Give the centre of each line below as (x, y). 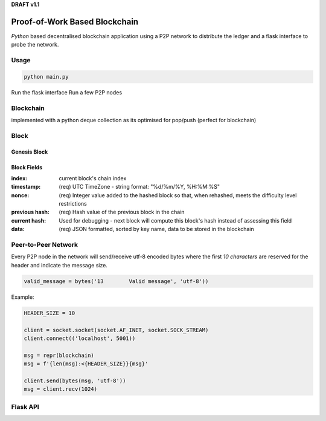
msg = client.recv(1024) (61, 389)
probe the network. (35, 45)
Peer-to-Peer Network (45, 245)
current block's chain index (93, 178)
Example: (23, 297)
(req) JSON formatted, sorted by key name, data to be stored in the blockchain (157, 229)
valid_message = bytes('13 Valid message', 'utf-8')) (116, 281)
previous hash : (30, 212)
